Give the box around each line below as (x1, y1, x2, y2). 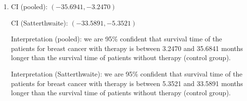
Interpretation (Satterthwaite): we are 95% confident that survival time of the (11, 68, 243, 78)
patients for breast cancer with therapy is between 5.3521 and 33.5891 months (11, 78, 243, 88)
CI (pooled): (11, 1, 48, 11)
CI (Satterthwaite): (11, 17, 68, 27)
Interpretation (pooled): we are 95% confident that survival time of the (11, 34, 222, 44)
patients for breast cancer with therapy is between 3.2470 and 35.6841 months (11, 43, 243, 53)
